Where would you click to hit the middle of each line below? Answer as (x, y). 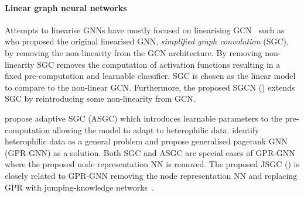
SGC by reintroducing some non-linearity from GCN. (100, 98)
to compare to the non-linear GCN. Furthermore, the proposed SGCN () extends (150, 87)
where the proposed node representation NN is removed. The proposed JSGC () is (152, 164)
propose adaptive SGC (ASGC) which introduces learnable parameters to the (144, 118)
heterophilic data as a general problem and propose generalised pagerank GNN (146, 141)
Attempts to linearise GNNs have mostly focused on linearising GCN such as (145, 30)
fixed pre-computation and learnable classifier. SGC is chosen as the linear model (150, 76)
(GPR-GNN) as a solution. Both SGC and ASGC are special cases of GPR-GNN (150, 152)
